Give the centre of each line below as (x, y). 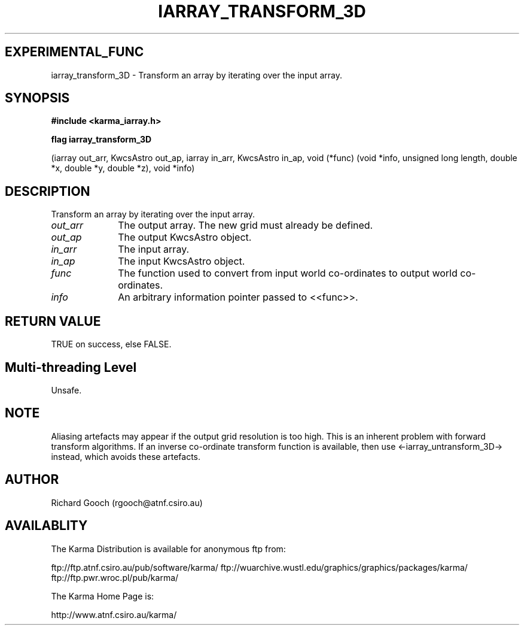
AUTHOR (32, 480)
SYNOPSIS (37, 98)
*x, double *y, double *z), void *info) (123, 168)
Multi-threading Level (71, 367)
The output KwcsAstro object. (185, 237)
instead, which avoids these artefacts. (126, 456)
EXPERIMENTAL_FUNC (74, 52)
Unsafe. (66, 390)
